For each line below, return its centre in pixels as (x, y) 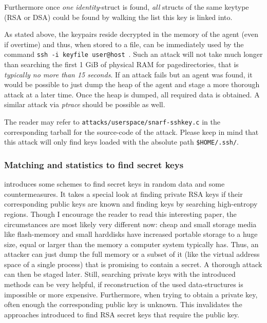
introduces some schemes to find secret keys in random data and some (115, 184)
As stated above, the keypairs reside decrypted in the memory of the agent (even (131, 34)
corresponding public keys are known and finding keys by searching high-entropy (131, 204)
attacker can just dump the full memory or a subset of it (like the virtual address (132, 254)
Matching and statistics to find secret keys (94, 164)
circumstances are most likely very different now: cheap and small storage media (130, 224)
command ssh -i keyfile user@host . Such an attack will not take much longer (133, 54)
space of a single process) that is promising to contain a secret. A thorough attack (133, 264)
